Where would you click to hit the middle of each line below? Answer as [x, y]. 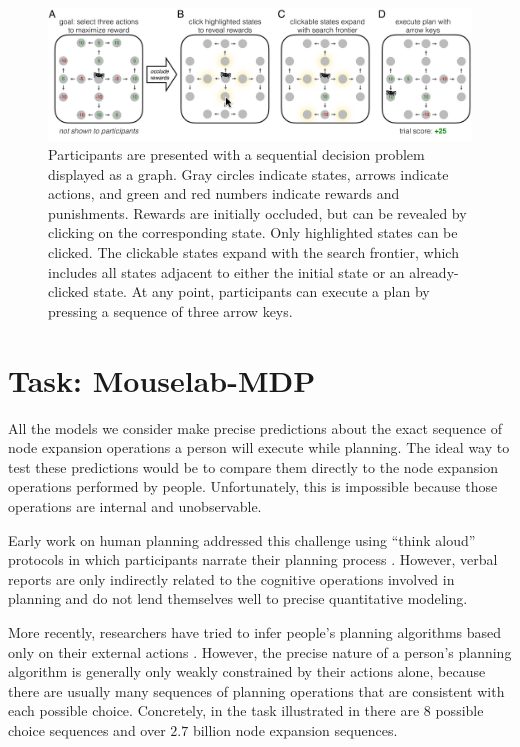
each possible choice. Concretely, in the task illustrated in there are [214, 710]
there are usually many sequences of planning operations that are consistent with [256, 690]
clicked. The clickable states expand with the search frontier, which [253, 252]
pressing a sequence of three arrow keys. [170, 310]
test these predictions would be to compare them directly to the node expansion [253, 466]
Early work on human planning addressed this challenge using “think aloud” [242, 539]
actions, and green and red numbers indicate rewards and [224, 193]
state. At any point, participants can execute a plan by [261, 291]
